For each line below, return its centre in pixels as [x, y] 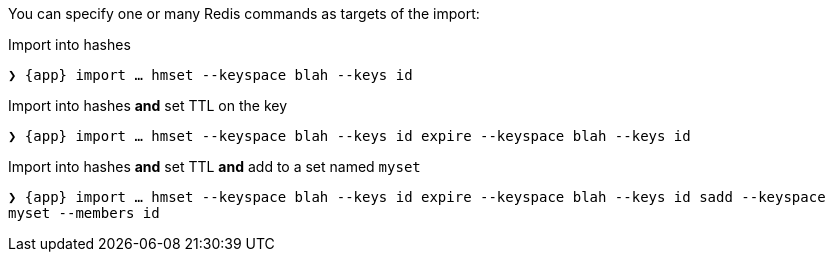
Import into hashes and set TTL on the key [148, 105]
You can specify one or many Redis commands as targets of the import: [244, 13]
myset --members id [84, 213]
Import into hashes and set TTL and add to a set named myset [214, 166]
